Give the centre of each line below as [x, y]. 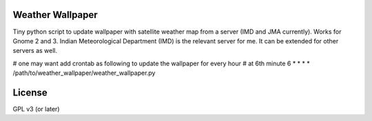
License [30, 92]
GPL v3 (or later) [36, 109]
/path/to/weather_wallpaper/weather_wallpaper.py [84, 73]
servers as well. [35, 51]
